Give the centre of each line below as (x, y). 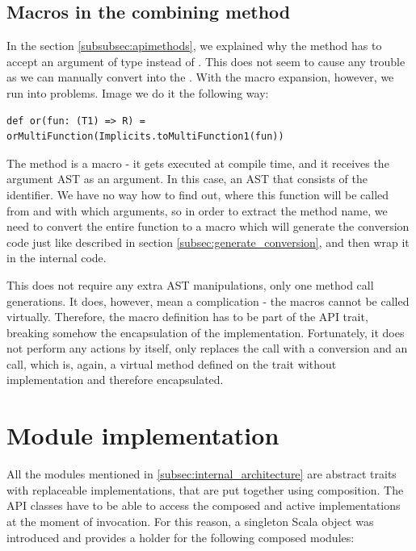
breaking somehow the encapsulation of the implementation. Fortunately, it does (206, 332)
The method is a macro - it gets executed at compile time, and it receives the (198, 163)
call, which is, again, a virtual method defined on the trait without (172, 363)
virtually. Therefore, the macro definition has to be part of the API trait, (187, 317)
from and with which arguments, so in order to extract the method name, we (197, 210)
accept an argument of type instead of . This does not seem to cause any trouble (206, 61)
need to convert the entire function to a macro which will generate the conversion (208, 226)
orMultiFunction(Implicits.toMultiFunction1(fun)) (145, 137)
